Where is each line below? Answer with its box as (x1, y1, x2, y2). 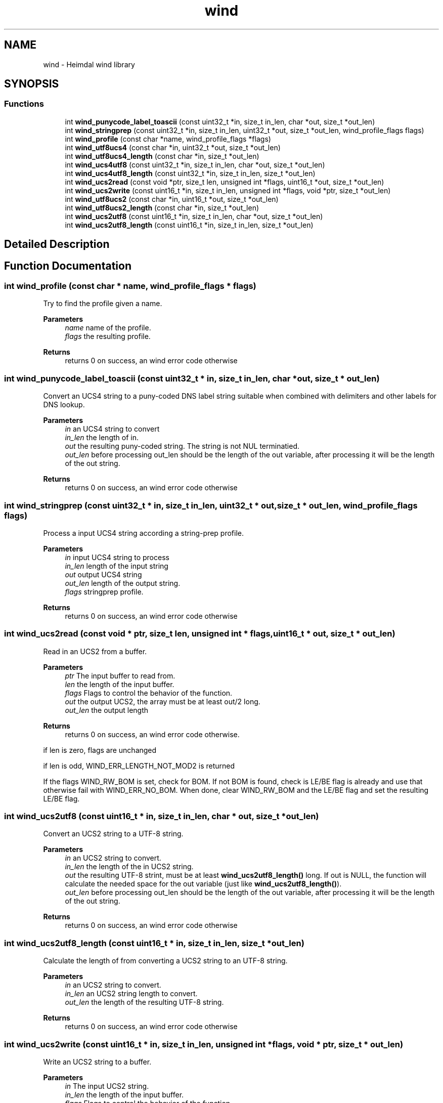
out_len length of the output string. (65, 578, 181, 587)
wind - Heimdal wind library (43, 60, 135, 69)
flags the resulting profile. (65, 332, 151, 341)
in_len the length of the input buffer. (65, 1090, 184, 1099)
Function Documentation (4, 259, 131, 272)
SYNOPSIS (4, 77, 59, 91)
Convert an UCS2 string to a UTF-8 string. (43, 829, 184, 838)
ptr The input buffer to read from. (65, 671, 175, 680)
